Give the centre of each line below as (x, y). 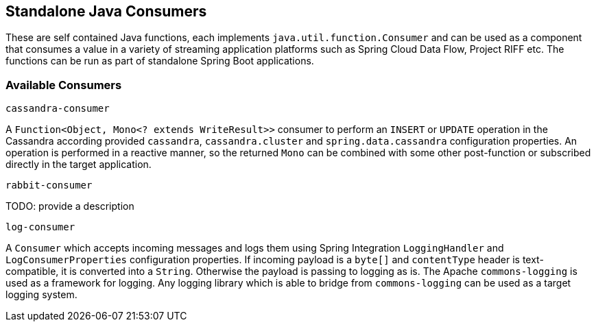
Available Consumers (64, 85)
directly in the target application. (79, 165)
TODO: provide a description (70, 206)
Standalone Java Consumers (106, 11)
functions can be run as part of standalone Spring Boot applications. (160, 61)
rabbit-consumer (49, 185)
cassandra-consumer (58, 109)
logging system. (41, 295)
